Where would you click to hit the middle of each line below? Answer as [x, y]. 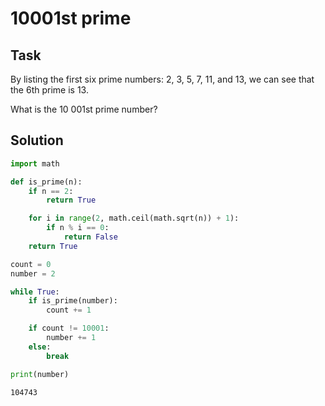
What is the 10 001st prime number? [84, 109]
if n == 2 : [51, 191]
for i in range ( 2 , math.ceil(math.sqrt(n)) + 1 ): [134, 218]
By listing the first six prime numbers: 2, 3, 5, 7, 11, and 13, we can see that [162, 79]
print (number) [40, 374]
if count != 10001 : [69, 328]
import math [35, 163]
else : [40, 347]
